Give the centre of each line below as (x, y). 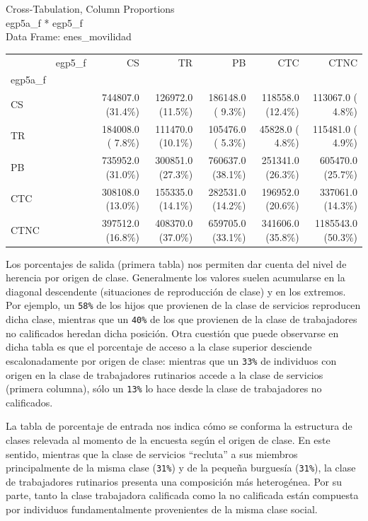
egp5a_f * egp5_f (44, 22)
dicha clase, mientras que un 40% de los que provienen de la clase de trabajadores (182, 319)
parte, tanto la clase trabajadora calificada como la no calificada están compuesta (182, 495)
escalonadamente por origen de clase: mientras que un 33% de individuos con (171, 360)
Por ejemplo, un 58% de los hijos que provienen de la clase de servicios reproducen (183, 305)
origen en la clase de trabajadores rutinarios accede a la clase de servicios (165, 374)
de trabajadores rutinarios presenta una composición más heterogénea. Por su (174, 481)
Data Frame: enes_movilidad (69, 36)
